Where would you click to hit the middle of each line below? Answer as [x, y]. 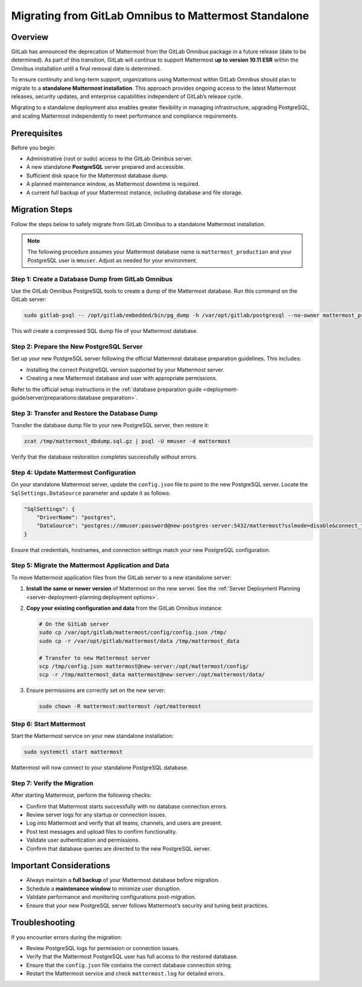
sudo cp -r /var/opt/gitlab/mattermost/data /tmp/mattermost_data [139, 641]
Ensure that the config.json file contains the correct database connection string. [129, 965]
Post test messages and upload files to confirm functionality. [102, 831]
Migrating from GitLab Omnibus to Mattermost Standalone [160, 16]
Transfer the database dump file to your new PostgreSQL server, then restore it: [110, 425]
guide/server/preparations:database [56, 398]
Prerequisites [37, 133]
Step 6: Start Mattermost [48, 724]
